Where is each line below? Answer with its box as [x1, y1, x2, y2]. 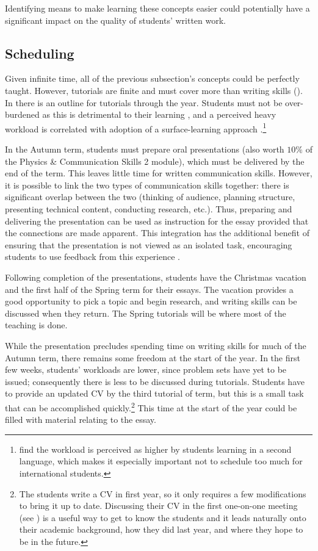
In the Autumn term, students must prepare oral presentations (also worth [5, 143, 284, 156]
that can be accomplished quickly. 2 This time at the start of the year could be [5, 399, 297, 414]
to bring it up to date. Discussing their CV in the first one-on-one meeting [19, 499, 298, 512]
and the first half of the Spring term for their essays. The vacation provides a [5, 283, 294, 295]
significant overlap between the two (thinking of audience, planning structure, [5, 190, 295, 203]
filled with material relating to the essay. [5, 413, 156, 426]
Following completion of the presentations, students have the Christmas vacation [5, 270, 306, 283]
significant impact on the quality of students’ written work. [5, 13, 226, 26]
